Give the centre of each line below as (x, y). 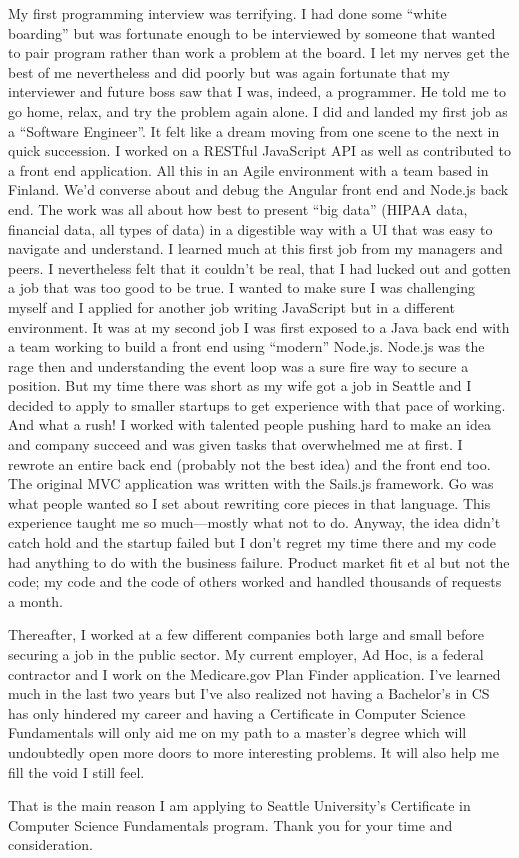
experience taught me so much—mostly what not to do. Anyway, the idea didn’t (254, 522)
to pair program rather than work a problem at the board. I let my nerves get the (259, 52)
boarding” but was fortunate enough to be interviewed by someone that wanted (252, 32)
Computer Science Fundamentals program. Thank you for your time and (230, 824)
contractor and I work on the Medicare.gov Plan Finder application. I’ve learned (254, 673)
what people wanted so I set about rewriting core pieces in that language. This (249, 502)
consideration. (50, 844)
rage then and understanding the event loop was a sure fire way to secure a (238, 365)
